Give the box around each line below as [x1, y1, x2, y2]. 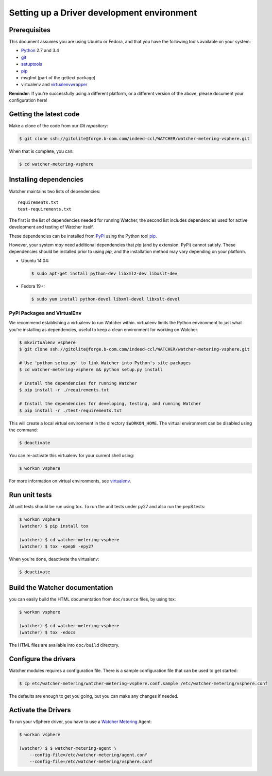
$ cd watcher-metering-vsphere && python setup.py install [19, 367, 163, 372]
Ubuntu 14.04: [21, 258, 50, 264]
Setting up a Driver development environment [9, 7, 197, 18]
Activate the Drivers [9, 705, 71, 714]
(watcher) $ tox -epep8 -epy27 [19, 544, 94, 549]
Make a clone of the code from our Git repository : [9, 123, 108, 129]
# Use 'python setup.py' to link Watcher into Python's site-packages [19, 360, 191, 366]
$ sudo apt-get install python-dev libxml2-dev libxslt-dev [31, 270, 178, 276]
